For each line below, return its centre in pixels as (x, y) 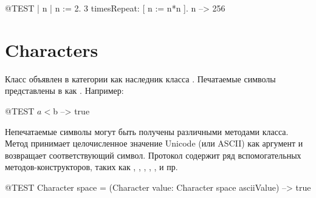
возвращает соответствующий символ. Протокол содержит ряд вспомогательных (153, 155)
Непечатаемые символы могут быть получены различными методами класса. (147, 131)
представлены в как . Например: (64, 91)
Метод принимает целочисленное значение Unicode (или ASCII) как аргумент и (154, 143)
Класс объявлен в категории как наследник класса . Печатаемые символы (140, 78)
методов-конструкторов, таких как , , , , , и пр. (91, 167)
